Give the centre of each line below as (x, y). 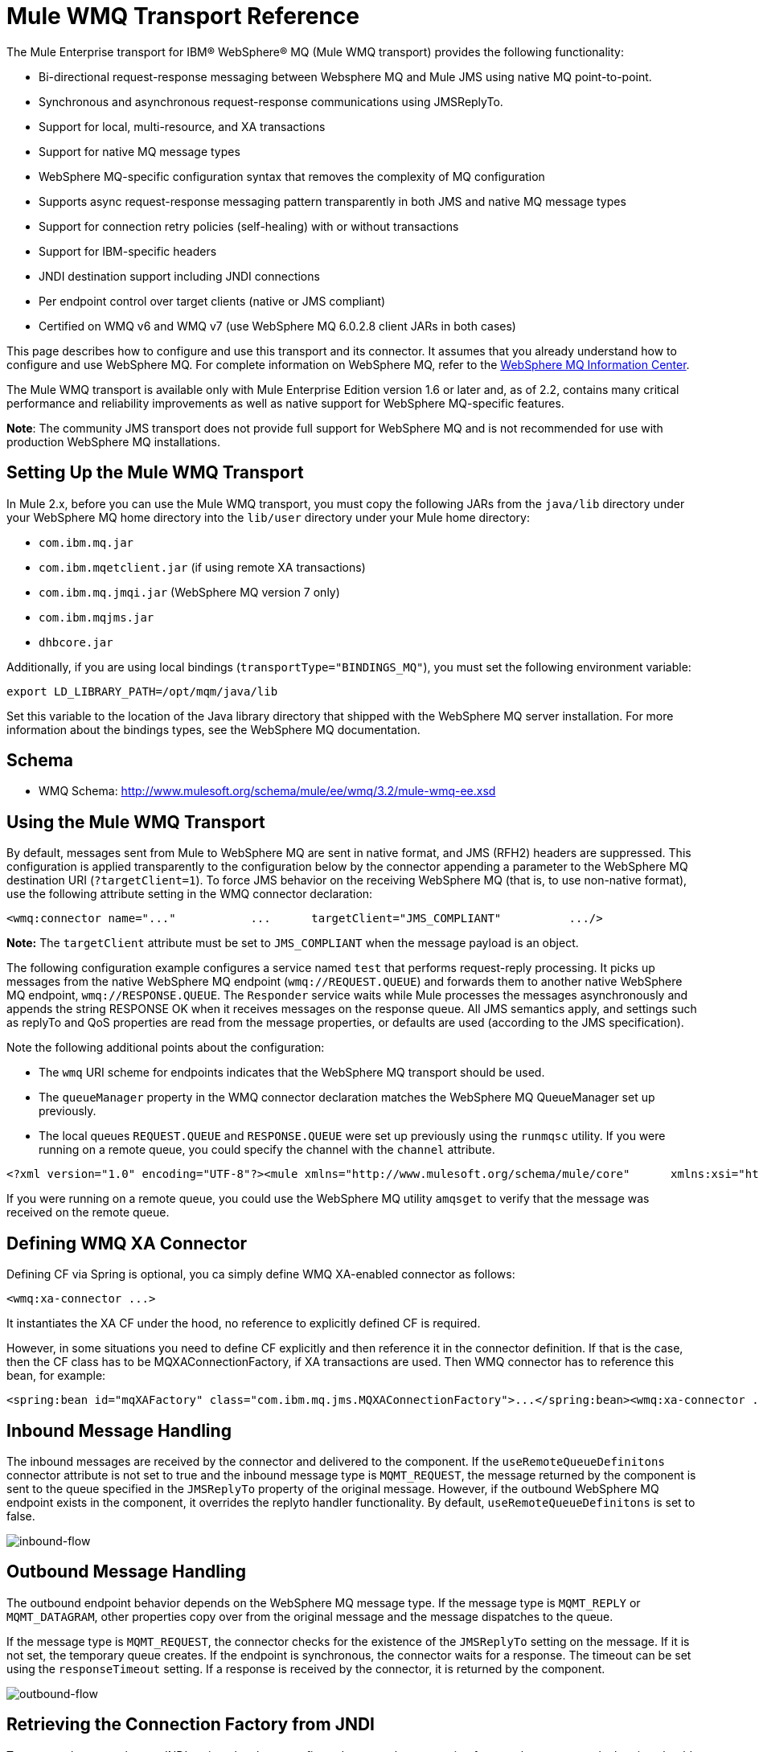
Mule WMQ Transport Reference (183, 16)
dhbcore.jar (76, 642)
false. (21, 1516)
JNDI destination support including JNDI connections (179, 276)
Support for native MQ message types (139, 151)
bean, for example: (56, 1376)
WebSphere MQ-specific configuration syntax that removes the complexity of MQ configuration (292, 176)
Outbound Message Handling (126, 1572)
